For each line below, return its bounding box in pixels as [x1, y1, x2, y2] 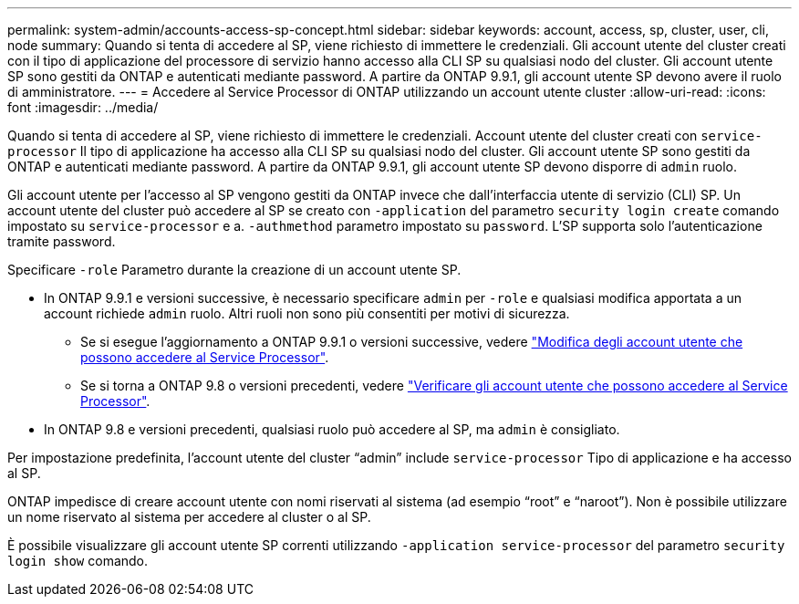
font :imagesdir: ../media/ [7, 99, 159, 115]
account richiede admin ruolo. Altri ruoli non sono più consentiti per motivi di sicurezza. [44, 306, 570, 321]
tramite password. [7, 234, 116, 249]
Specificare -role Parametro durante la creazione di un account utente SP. [7, 262, 462, 277]
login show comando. [7, 553, 149, 568]
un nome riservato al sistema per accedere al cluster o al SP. [7, 509, 371, 525]
